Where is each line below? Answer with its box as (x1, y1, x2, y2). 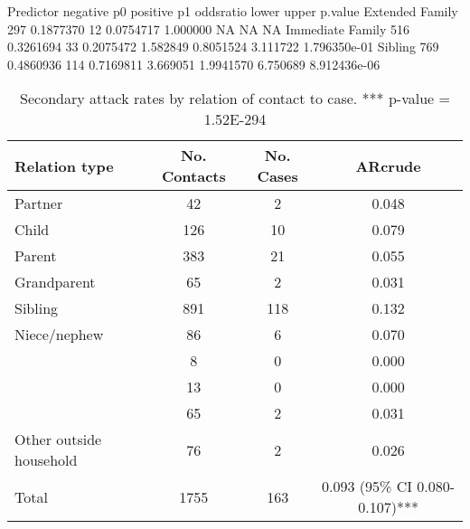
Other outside (14, 429, 102, 450)
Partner (14, 193, 63, 214)
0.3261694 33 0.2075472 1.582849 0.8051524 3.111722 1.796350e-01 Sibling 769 (7, 37, 439, 56)
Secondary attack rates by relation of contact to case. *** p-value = (20, 88, 450, 109)
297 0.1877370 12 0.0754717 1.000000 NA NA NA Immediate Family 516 (7, 19, 410, 38)
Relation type (14, 155, 114, 176)
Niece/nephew (14, 324, 104, 345)
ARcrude (355, 155, 421, 176)
